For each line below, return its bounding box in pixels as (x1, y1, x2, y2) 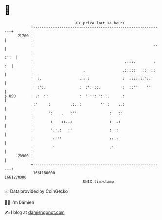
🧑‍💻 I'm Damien (4, 199, 35, 205)
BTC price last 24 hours (74, 21, 125, 25)
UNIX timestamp (83, 179, 114, 184)
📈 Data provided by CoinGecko (4, 188, 68, 194)
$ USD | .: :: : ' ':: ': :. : (4, 93, 125, 98)
